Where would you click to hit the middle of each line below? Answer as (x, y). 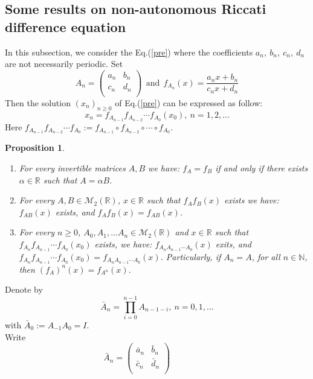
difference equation (66, 26)
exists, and (75, 212)
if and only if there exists (262, 167)
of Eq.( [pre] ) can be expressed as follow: (189, 102)
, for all (266, 256)
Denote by (24, 289)
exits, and (233, 244)
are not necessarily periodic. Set (64, 64)
